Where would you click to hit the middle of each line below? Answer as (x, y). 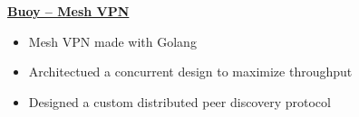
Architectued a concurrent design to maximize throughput (190, 72)
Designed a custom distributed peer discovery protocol (179, 101)
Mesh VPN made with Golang (112, 41)
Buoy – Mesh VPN (68, 11)
